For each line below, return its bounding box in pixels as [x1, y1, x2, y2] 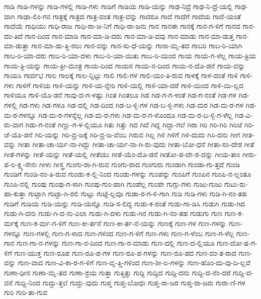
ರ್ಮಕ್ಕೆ [4, 218, 19, 229]
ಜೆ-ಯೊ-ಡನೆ [4, 129, 33, 139]
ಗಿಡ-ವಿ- [234, 109, 252, 120]
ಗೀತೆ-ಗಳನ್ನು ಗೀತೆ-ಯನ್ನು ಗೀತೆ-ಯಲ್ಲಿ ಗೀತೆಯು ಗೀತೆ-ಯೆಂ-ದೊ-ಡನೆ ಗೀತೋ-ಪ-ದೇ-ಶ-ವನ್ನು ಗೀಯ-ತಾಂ [4, 148, 240, 159]
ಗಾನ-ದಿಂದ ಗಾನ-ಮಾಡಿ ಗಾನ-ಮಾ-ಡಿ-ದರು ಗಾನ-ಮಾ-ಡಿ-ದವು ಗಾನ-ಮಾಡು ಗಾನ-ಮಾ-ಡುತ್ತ [25, 30, 234, 41]
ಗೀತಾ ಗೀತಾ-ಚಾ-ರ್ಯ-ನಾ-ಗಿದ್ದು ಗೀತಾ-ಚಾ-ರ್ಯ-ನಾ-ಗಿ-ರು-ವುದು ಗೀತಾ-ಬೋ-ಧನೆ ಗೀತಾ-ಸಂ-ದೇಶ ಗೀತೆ [18, 139, 254, 149]
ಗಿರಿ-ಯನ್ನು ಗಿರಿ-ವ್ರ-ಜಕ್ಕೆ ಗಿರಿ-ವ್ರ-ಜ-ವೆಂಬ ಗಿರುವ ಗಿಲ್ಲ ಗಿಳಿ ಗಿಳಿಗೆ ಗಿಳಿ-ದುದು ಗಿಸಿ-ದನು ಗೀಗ [35, 129, 240, 139]
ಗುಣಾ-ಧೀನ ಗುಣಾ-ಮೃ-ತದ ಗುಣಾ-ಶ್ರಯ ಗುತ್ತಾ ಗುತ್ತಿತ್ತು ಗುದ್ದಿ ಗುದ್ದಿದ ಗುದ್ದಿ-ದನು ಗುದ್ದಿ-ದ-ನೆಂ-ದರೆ [4, 267, 231, 278]
